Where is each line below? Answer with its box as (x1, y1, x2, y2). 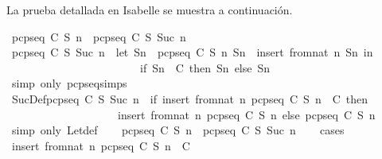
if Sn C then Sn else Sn (139, 59, 271, 76)
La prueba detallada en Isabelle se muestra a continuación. (6, 2, 293, 17)
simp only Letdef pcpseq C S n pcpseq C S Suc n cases (11, 122, 345, 138)
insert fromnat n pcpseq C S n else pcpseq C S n (117, 106, 376, 122)
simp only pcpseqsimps (11, 75, 127, 91)
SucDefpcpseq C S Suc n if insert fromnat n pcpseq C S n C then (11, 90, 368, 107)
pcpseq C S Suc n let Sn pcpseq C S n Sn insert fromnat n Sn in (11, 44, 373, 60)
